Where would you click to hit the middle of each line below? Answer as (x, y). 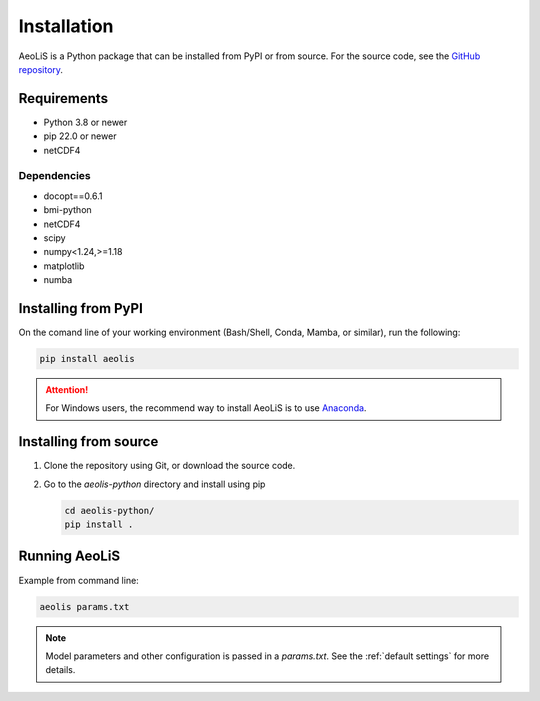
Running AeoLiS (69, 556)
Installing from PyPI (81, 308)
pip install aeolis (87, 358)
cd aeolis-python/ (109, 510)
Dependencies (55, 176)
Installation (66, 26)
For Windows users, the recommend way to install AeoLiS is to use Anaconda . (206, 408)
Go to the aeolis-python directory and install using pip (154, 484)
